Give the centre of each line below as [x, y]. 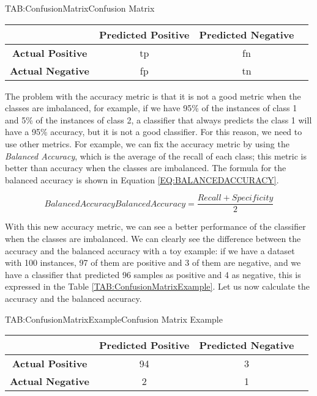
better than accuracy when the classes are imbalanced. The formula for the [146, 168]
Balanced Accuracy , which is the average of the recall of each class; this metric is [156, 156]
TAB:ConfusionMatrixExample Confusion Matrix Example [114, 319]
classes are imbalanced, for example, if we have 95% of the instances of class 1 [151, 108]
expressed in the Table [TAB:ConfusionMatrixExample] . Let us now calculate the [158, 286]
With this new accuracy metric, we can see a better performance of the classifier [155, 226]
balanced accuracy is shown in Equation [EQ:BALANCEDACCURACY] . [142, 179]
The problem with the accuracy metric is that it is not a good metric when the [153, 96]
